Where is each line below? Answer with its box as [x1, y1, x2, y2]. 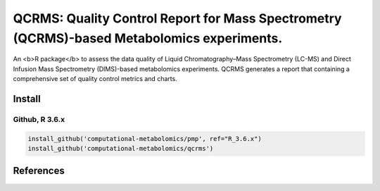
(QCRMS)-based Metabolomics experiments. [13, 30, 283, 46]
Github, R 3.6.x [13, 114, 65, 124]
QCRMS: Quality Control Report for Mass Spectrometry [13, 11, 342, 26]
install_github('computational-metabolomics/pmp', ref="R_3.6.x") [27, 135, 262, 142]
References [13, 165, 65, 177]
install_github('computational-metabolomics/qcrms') [27, 144, 214, 153]
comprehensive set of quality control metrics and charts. [13, 75, 177, 83]
